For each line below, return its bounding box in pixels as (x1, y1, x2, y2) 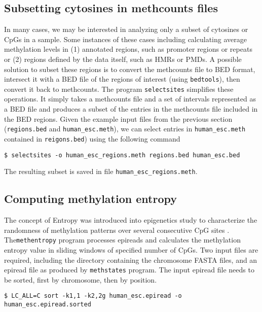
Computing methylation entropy (4, 191, 177, 206)
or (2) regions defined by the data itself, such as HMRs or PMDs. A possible (4, 53, 242, 64)
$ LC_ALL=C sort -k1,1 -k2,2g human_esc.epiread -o (4, 292, 182, 300)
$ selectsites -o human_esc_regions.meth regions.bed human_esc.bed (4, 151, 240, 159)
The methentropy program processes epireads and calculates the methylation (4, 234, 241, 245)
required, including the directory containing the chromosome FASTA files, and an (4, 254, 257, 265)
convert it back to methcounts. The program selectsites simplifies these (4, 83, 234, 94)
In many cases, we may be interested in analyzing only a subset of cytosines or (4, 24, 248, 34)
